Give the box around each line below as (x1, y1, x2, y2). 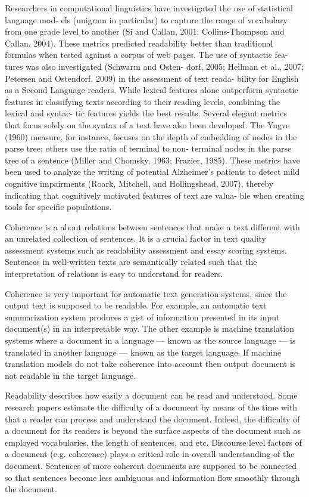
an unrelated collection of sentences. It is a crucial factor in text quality (5, 232, 266, 245)
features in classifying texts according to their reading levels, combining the (5, 95, 280, 107)
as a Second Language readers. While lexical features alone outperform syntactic (5, 84, 298, 96)
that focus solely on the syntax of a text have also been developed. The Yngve (5, 118, 290, 131)
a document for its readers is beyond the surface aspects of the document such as (5, 424, 301, 437)
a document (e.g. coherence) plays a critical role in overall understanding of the (5, 447, 295, 460)
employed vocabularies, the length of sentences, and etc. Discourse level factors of (5, 436, 302, 448)
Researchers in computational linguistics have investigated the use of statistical (5, 2, 293, 14)
